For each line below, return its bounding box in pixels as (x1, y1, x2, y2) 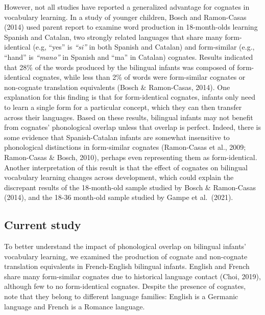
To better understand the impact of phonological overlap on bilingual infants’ (4, 241, 247, 252)
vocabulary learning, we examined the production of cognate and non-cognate (4, 251, 248, 261)
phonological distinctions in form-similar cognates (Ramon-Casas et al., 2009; (4, 142, 246, 152)
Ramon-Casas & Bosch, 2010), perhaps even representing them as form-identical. (4, 151, 257, 162)
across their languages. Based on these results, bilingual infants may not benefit (4, 111, 253, 122)
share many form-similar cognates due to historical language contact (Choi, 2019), (4, 271, 261, 281)
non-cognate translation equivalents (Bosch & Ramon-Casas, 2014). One (4, 81, 230, 92)
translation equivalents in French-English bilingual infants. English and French (4, 261, 250, 272)
